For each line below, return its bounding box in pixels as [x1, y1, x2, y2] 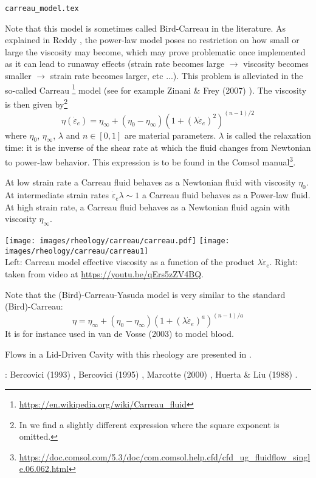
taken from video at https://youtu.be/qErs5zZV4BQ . [5, 267, 204, 280]
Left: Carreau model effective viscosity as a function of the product [5, 255, 255, 268]
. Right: [269, 255, 298, 268]
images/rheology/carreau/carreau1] [5, 246, 149, 255]
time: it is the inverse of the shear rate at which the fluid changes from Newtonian [5, 141, 311, 154]
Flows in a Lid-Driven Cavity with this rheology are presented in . [5, 347, 252, 360]
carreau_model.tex [5, 4, 79, 13]
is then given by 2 [5, 95, 68, 110]
